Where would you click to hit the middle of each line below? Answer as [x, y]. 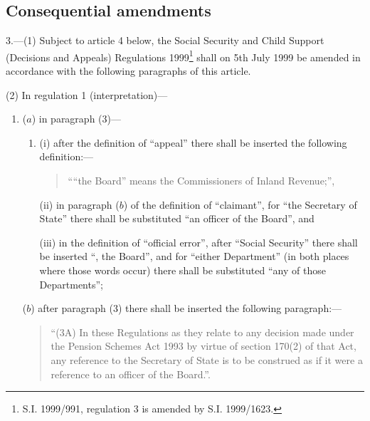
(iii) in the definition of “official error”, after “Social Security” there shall [199, 242]
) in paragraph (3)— [76, 119]
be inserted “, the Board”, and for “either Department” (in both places [194, 256]
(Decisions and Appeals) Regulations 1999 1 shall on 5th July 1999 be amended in [183, 56]
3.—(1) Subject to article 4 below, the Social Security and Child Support [165, 40]
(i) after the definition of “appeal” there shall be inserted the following [193, 142]
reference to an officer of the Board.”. [131, 374]
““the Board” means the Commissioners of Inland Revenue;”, [201, 181]
